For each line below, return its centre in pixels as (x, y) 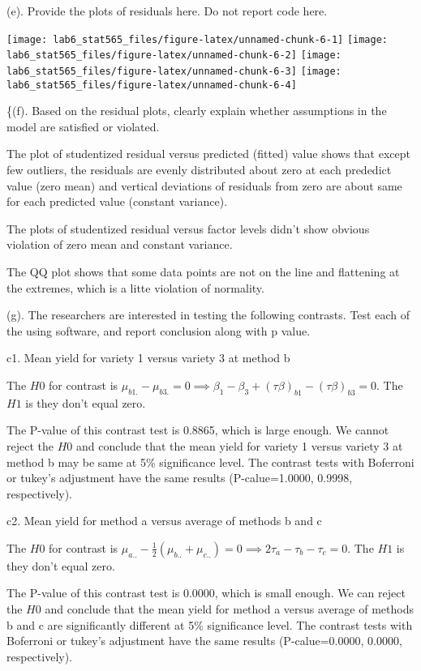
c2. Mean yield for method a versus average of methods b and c (164, 521)
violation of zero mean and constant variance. (120, 244)
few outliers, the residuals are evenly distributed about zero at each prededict (199, 169)
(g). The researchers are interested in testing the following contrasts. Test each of (208, 315)
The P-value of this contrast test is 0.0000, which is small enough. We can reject (206, 593)
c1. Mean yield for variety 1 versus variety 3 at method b (148, 358)
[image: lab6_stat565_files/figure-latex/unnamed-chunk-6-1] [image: (198, 39)
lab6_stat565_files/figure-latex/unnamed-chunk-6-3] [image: (174, 71)
